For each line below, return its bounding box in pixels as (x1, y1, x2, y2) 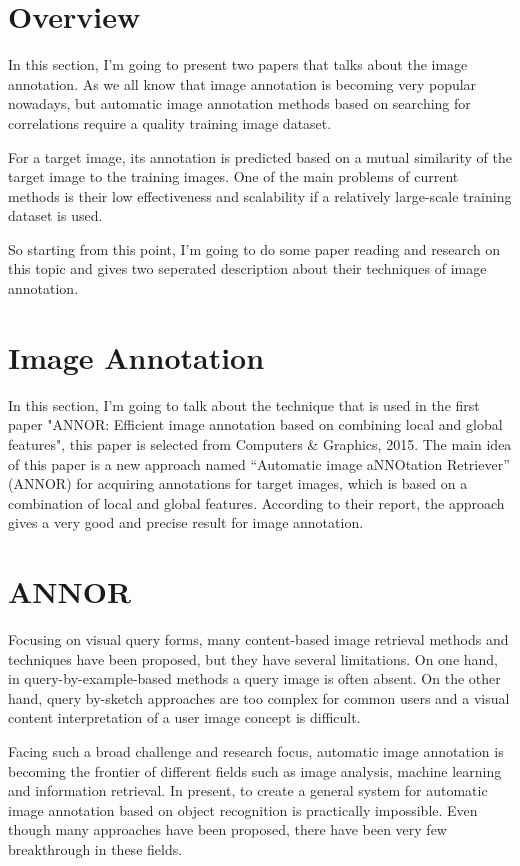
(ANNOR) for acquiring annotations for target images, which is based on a (8, 473, 468, 494)
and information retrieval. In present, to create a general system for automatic (8, 780, 488, 801)
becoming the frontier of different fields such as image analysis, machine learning (8, 760, 502, 781)
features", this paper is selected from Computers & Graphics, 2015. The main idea (8, 433, 512, 454)
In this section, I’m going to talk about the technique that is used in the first (8, 394, 480, 415)
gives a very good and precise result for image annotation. (8, 512, 364, 533)
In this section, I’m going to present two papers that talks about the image (8, 54, 468, 75)
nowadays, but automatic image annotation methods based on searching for (8, 93, 471, 114)
